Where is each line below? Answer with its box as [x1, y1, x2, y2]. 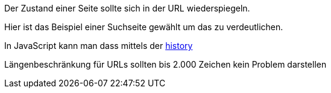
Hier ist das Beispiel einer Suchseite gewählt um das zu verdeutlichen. [4, 22, 283, 32]
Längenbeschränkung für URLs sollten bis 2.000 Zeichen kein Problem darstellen [4, 59, 327, 69]
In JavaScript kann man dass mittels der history [4, 40, 193, 51]
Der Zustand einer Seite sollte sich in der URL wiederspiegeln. [4, 3, 250, 13]
